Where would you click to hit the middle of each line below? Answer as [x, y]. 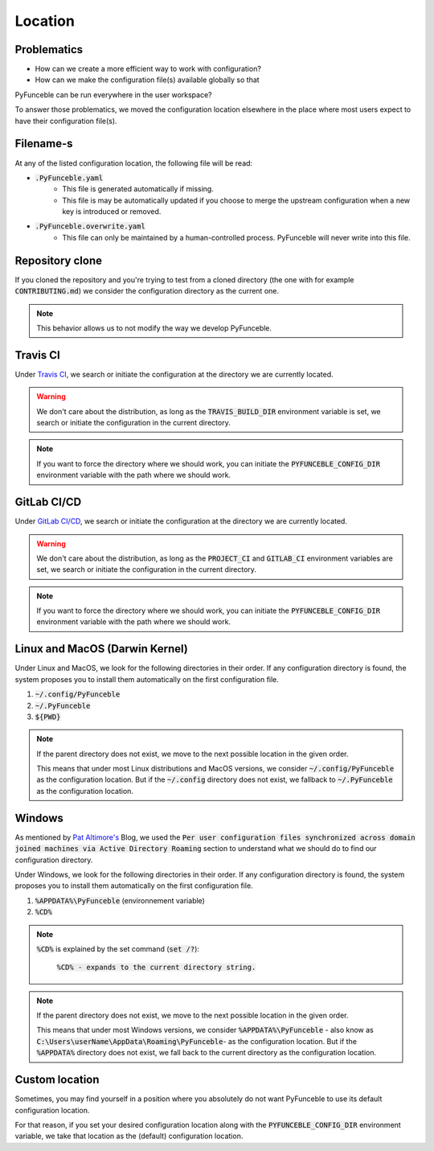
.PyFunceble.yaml [69, 178]
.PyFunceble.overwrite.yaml [90, 226]
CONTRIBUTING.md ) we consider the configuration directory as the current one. [147, 291]
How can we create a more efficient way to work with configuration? [148, 69]
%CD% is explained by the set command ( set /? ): [118, 948]
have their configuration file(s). [66, 121]
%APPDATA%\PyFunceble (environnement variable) [120, 900]
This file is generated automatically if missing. [138, 189]
